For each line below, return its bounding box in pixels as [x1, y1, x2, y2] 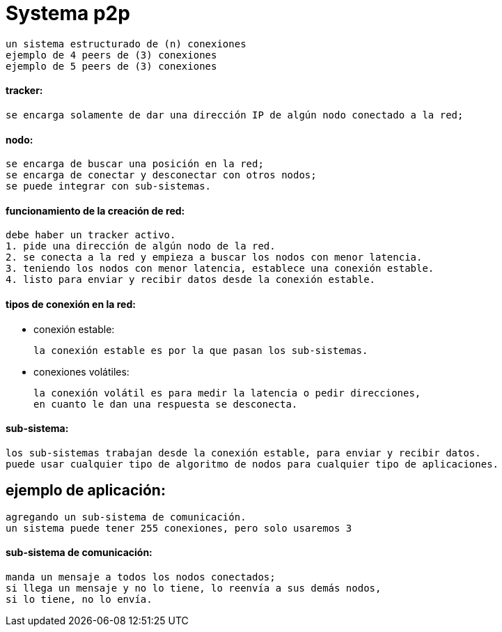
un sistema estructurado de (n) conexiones [6, 38, 246, 49]
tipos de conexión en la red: [6, 298, 136, 311]
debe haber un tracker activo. [6, 229, 176, 241]
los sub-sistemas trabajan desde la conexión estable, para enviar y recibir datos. [6, 447, 481, 458]
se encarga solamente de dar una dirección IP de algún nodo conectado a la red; [6, 109, 464, 121]
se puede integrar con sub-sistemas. [6, 180, 212, 192]
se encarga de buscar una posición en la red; [6, 158, 264, 170]
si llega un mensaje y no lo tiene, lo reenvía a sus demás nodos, [6, 582, 382, 594]
